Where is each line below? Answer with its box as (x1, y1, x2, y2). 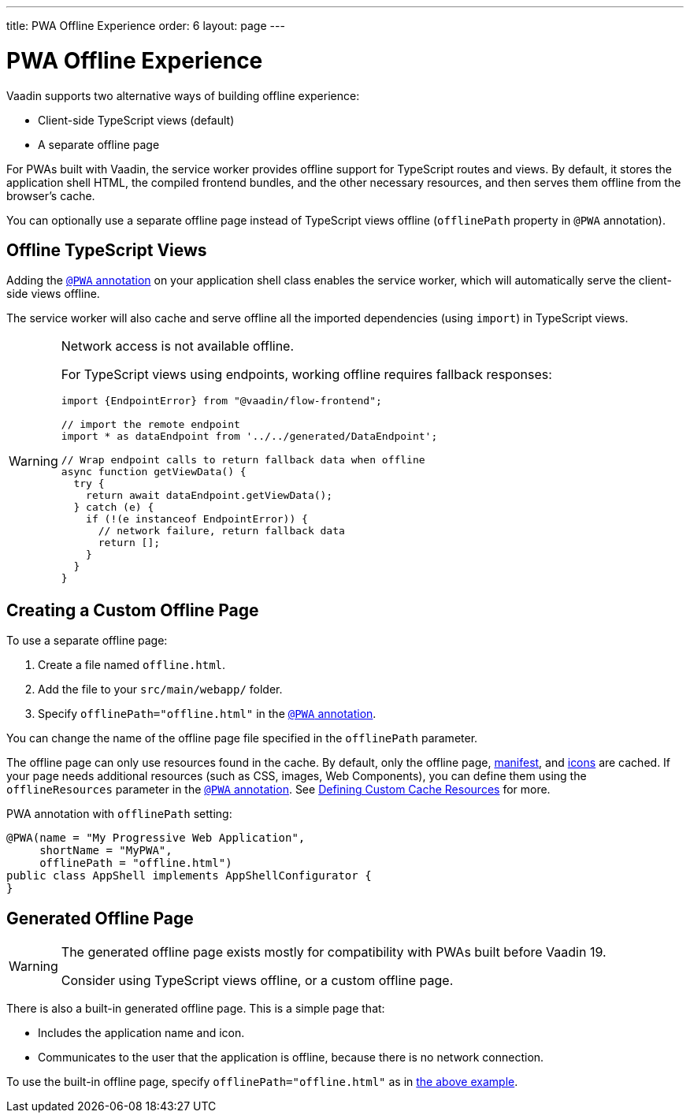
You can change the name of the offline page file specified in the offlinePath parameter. (6, 731, 478, 745)
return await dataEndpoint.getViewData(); (86, 489, 333, 502)
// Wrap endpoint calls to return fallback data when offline (61, 454, 425, 467)
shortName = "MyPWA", (39, 844, 172, 857)
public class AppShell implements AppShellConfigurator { (6, 869, 372, 883)
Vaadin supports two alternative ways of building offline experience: (6, 88, 360, 102)
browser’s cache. (6, 188, 95, 203)
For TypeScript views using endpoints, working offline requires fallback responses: (61, 366, 552, 383)
